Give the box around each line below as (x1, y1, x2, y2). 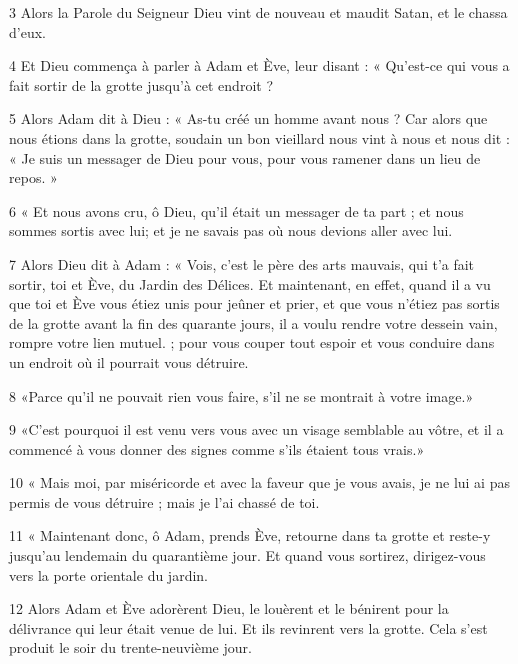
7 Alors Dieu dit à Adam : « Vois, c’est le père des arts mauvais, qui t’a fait (9, 253, 475, 274)
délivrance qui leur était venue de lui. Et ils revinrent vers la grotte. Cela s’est (9, 617, 488, 638)
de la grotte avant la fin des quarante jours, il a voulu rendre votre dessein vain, (9, 312, 498, 333)
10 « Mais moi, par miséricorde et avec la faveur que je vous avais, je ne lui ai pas (9, 472, 510, 493)
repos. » (9, 167, 58, 188)
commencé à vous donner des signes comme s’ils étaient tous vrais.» (9, 438, 425, 459)
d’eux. (9, 21, 46, 42)
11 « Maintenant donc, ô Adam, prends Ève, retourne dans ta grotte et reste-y (9, 525, 491, 546)
